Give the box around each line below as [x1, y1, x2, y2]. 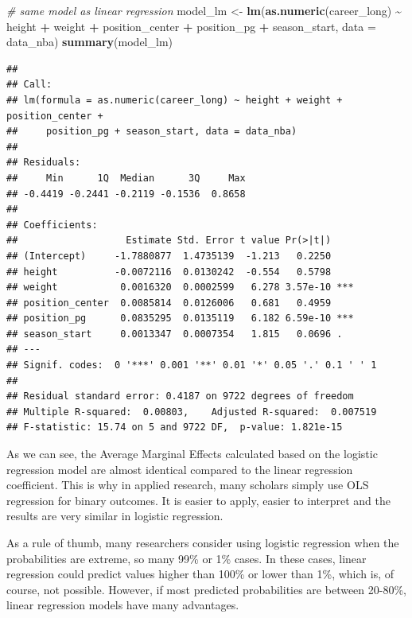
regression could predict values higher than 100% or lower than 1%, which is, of [6, 566, 395, 582]
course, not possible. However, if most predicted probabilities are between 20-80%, [6, 581, 406, 597]
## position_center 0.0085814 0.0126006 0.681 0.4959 [6, 297, 332, 309]
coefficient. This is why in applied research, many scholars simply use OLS [6, 476, 369, 493]
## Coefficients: [6, 219, 98, 231]
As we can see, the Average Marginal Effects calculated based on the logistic [6, 445, 378, 462]
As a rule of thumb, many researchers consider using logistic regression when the [6, 534, 399, 550]
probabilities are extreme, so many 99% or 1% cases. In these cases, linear [6, 550, 367, 566]
